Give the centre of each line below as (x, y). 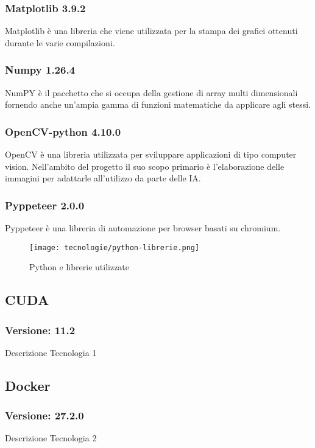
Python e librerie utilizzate (80, 267)
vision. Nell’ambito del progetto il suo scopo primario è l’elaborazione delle (145, 166)
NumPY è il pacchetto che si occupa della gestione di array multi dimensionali (151, 92)
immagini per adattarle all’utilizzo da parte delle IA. (103, 178)
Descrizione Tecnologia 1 (51, 352)
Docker (28, 385)
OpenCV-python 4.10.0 (63, 131)
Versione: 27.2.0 (44, 415)
